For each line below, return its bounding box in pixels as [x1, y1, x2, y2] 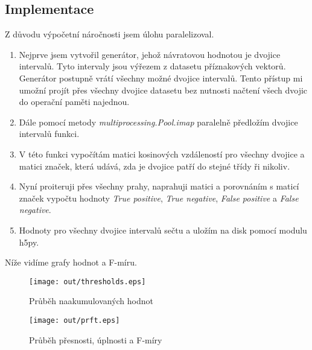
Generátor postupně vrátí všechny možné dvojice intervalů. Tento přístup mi [19, 71, 303, 84]
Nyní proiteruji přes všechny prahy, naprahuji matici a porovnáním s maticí [19, 180, 299, 192]
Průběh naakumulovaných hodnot [29, 294, 154, 307]
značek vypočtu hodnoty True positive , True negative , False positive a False [19, 191, 299, 204]
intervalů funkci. [19, 127, 80, 140]
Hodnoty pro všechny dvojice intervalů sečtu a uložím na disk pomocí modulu [19, 223, 307, 236]
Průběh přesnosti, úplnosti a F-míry [29, 333, 162, 346]
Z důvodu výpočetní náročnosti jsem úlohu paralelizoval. [5, 28, 214, 40]
